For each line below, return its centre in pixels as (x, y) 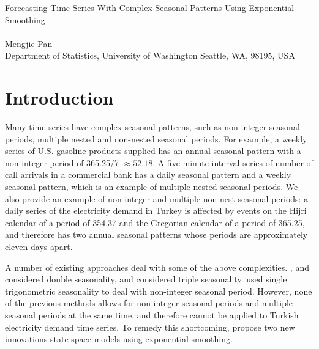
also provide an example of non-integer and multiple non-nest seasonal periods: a (157, 198)
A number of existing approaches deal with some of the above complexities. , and (157, 267)
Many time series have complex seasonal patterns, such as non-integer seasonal (152, 127)
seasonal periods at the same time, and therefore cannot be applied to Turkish (152, 315)
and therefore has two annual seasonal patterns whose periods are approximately (156, 234)
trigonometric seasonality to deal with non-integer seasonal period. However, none (159, 291)
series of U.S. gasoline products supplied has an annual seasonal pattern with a (153, 151)
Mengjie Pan (29, 43)
